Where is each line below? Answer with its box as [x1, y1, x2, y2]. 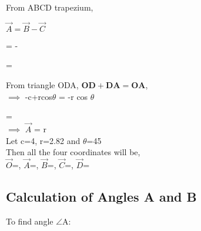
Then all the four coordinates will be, [6, 146, 140, 158]
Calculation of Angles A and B [6, 187, 197, 205]
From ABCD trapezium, [6, 1, 93, 13]
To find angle [6, 215, 53, 227]
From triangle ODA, [6, 79, 79, 91]
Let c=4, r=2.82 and [6, 134, 81, 146]
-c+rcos [25, 90, 52, 102]
